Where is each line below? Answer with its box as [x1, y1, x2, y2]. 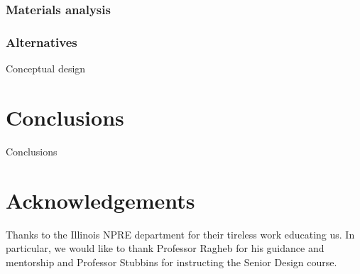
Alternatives [6, 33, 77, 50]
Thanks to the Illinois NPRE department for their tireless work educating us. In [6, 226, 355, 241]
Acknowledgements [6, 185, 195, 214]
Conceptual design [6, 61, 86, 76]
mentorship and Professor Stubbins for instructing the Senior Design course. [6, 254, 337, 269]
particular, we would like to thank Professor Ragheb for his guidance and [6, 241, 324, 256]
